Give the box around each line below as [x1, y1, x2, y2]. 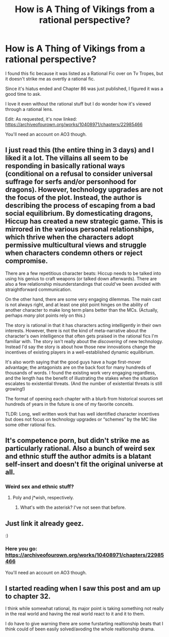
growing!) [5, 386, 25, 392]
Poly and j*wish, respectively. [12, 495, 74, 501]
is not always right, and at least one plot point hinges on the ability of [5, 302, 149, 308]
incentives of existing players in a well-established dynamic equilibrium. [5, 349, 155, 355]
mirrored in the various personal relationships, [5, 225, 154, 234]
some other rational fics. [5, 422, 56, 428]
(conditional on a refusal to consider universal [5, 170, 153, 178]
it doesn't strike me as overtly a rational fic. [5, 76, 95, 82]
